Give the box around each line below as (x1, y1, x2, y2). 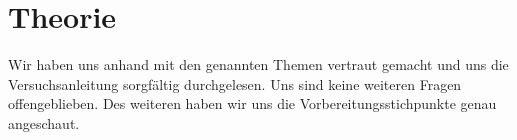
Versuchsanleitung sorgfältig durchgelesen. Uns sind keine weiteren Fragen (8, 73, 462, 94)
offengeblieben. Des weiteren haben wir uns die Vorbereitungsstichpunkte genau (8, 93, 497, 114)
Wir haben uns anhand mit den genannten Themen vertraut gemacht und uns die (8, 54, 509, 75)
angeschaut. (8, 112, 80, 133)
